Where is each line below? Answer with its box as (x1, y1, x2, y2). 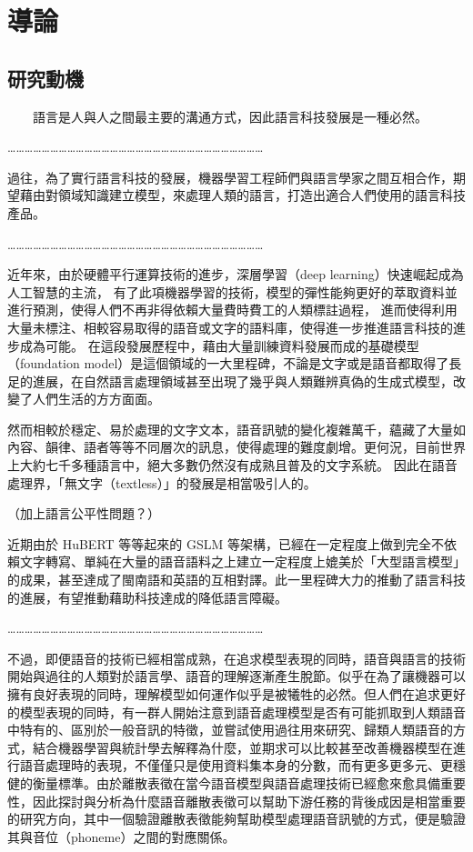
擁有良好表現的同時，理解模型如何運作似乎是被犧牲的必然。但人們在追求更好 (7, 685, 466, 704)
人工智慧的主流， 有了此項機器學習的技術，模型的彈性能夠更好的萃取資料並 (7, 282, 458, 301)
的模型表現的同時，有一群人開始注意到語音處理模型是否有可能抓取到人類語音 (7, 702, 466, 721)
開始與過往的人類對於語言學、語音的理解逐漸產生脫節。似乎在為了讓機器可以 (7, 667, 466, 686)
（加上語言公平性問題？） (7, 504, 160, 523)
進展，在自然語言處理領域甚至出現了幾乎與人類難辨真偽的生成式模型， (32, 371, 453, 390)
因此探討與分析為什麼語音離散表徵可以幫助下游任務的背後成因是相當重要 (32, 791, 466, 810)
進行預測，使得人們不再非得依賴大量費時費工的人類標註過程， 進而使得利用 (7, 300, 458, 319)
